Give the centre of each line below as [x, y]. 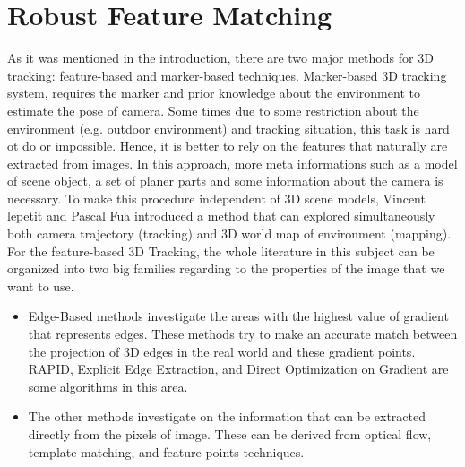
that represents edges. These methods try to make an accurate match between [243, 334]
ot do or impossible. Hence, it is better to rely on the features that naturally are [228, 146]
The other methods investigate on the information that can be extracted [227, 416]
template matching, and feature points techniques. [166, 451]
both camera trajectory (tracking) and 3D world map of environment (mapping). [229, 233]
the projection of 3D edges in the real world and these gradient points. [222, 351]
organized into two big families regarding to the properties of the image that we [226, 268]
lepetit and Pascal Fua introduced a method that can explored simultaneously [221, 216]
